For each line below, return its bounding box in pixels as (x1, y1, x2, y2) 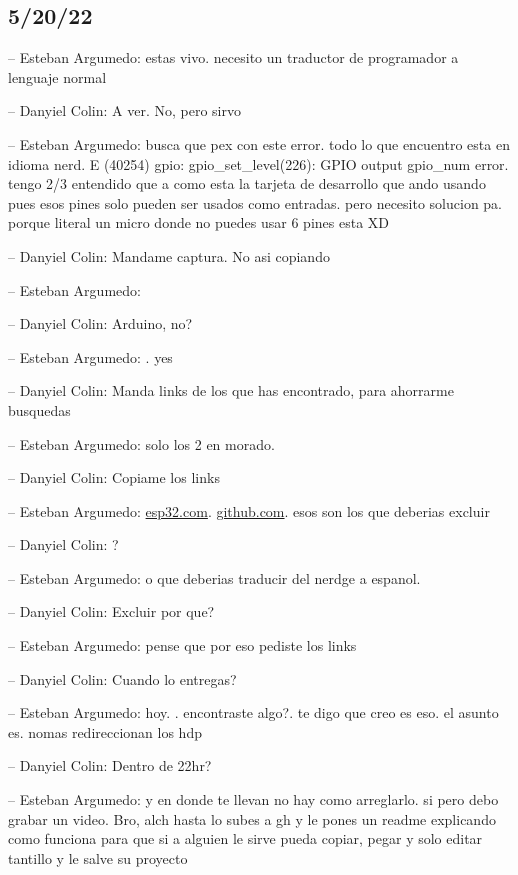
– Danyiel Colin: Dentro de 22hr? (8, 755, 212, 776)
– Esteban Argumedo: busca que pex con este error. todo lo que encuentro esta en (8, 133, 510, 154)
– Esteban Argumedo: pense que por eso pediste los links (8, 635, 357, 656)
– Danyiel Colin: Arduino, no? (8, 313, 193, 334)
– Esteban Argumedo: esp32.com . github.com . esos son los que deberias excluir (8, 500, 490, 521)
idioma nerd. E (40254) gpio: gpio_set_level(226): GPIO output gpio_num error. (8, 153, 509, 174)
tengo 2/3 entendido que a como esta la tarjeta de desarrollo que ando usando (8, 173, 486, 194)
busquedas (8, 399, 71, 420)
